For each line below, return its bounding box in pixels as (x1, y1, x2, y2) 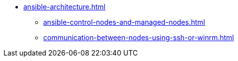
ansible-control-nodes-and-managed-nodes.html (43, 18, 205, 26)
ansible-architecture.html (23, 2, 106, 11)
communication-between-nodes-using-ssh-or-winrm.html (43, 33, 234, 42)
